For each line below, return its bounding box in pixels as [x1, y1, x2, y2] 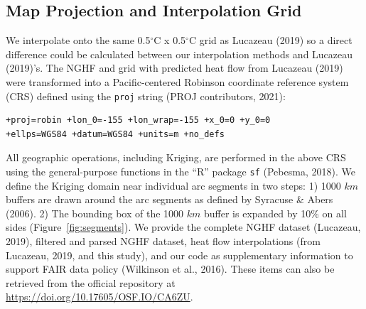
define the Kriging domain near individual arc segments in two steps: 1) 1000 [6, 178, 341, 193]
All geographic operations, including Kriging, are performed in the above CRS [6, 150, 346, 165]
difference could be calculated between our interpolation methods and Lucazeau [6, 46, 353, 61]
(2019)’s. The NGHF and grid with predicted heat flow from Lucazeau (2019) [6, 60, 343, 75]
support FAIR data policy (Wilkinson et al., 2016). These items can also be [6, 261, 335, 276]
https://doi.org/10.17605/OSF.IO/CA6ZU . [6, 289, 193, 304]
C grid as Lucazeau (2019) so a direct [188, 33, 352, 48]
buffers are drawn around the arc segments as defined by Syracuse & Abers [6, 192, 333, 207]
